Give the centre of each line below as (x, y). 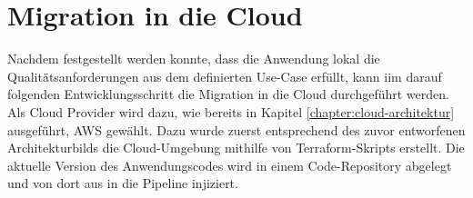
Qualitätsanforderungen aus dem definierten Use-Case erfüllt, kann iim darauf (225, 76)
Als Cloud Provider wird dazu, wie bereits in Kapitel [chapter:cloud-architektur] (231, 111)
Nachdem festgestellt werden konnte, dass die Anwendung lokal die (194, 59)
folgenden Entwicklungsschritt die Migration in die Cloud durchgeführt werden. (228, 94)
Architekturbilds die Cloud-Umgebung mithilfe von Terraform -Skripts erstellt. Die (236, 148)
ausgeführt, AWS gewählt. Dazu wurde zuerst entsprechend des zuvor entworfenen (236, 129)
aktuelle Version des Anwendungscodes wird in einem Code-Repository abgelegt (230, 165)
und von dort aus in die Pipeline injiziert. (123, 183)
